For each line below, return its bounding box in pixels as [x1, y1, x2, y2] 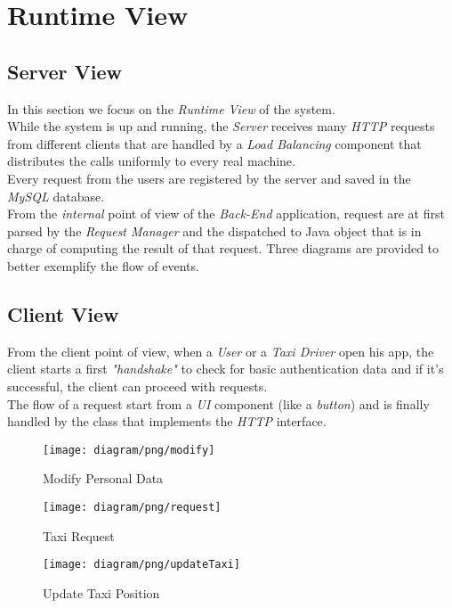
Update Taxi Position [43, 583, 160, 602]
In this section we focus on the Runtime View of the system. [7, 99, 335, 118]
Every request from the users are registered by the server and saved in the [7, 168, 411, 187]
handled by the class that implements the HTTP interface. [7, 412, 327, 431]
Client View [7, 300, 119, 327]
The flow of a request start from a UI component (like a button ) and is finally [7, 394, 430, 413]
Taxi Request [43, 526, 115, 545]
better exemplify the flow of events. [7, 256, 199, 275]
